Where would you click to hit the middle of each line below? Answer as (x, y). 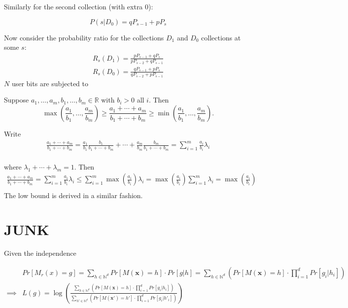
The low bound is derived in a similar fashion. (73, 195)
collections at (221, 37)
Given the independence (40, 253)
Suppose (17, 100)
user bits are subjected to (50, 83)
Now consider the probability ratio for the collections (84, 37)
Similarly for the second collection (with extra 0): (79, 6)
